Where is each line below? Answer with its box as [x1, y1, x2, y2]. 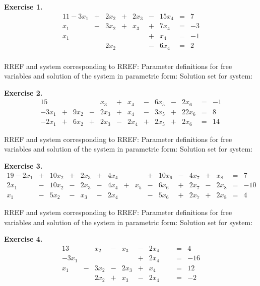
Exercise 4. [4, 234, 43, 244]
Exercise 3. [4, 160, 43, 171]
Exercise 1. [4, 2, 43, 12]
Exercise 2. [4, 87, 43, 98]
